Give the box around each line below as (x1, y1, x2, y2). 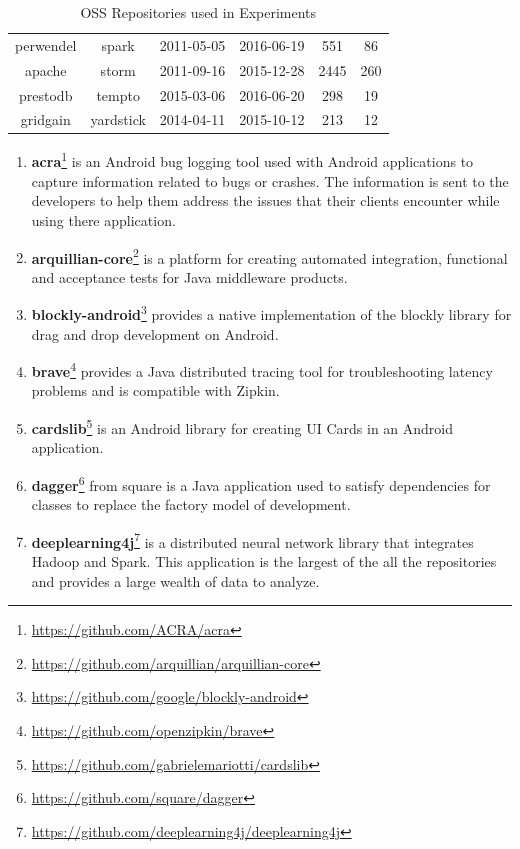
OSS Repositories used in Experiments (80, 2, 317, 22)
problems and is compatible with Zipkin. (31, 380, 280, 401)
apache (24, 59, 67, 80)
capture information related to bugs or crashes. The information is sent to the (31, 170, 509, 191)
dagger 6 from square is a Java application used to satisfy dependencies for (31, 471, 491, 495)
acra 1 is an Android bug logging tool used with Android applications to (31, 148, 474, 172)
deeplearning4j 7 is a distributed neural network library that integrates (31, 528, 474, 552)
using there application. (31, 209, 176, 230)
